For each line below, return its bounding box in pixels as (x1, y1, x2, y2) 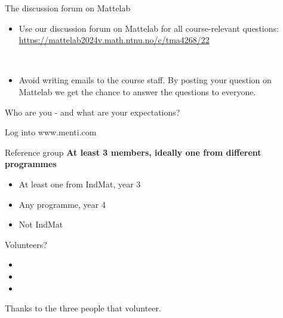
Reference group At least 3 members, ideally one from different (5, 146, 262, 158)
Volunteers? (5, 238, 47, 250)
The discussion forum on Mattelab (5, 2, 131, 14)
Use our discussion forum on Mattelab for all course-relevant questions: (19, 22, 279, 34)
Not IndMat (19, 218, 63, 231)
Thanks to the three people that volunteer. (5, 302, 161, 314)
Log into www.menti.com (5, 126, 97, 138)
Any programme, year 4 (19, 198, 106, 210)
